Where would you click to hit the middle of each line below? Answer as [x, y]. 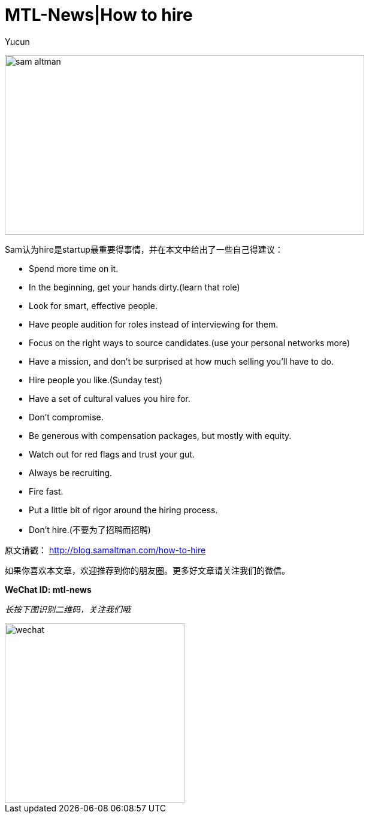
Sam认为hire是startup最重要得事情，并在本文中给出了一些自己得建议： [144, 249]
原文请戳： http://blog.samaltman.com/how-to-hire [105, 550]
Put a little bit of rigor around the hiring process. [123, 510]
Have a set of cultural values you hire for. [110, 398]
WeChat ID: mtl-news [48, 589]
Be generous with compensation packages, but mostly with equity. [160, 435]
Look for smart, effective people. [93, 305]
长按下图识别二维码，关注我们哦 [68, 609]
